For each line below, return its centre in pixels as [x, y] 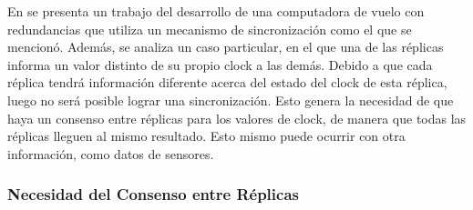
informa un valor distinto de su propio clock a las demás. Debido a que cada [220, 64]
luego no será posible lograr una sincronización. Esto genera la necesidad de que [231, 100]
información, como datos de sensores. [111, 153]
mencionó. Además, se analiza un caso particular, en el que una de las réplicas [226, 47]
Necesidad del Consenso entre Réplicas [153, 194]
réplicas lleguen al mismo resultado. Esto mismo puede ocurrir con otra [206, 136]
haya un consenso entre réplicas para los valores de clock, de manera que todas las [237, 118]
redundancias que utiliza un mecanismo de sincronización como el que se [210, 29]
